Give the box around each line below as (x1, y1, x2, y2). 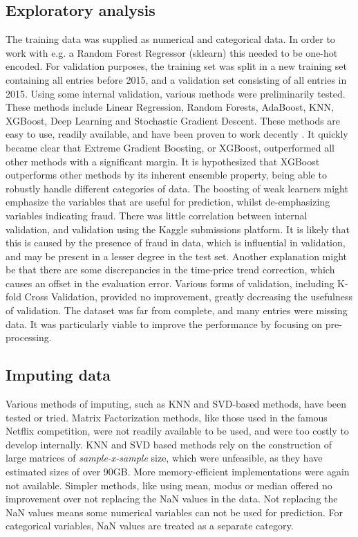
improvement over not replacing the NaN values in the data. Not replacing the (6, 491, 338, 506)
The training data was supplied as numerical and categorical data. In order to (6, 32, 335, 46)
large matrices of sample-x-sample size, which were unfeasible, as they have (6, 450, 323, 465)
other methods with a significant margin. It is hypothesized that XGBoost (6, 154, 320, 168)
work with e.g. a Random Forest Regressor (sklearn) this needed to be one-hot (6, 45, 338, 60)
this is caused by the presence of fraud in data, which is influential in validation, (6, 235, 346, 250)
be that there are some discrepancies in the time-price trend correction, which (6, 262, 335, 277)
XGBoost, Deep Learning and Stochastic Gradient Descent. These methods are (6, 113, 341, 127)
